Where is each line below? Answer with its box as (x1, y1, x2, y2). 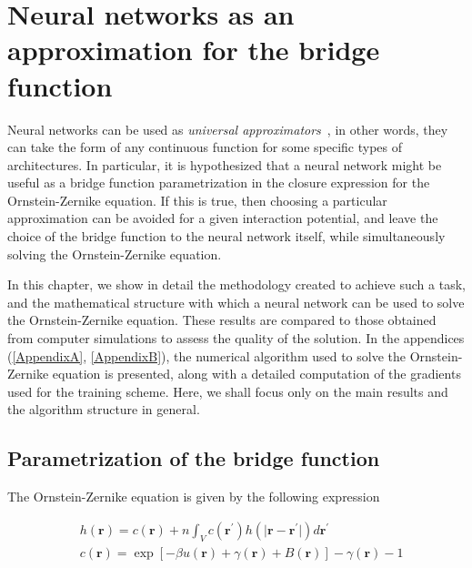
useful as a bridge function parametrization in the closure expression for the (7, 173, 430, 192)
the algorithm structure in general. (7, 400, 200, 419)
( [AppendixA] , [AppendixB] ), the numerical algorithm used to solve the (7, 346, 407, 365)
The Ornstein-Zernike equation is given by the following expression (7, 487, 380, 506)
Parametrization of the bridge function (7, 444, 380, 472)
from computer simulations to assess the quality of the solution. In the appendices (7, 329, 465, 348)
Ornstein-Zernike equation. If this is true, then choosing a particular (7, 190, 387, 209)
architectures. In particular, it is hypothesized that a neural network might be (7, 155, 442, 174)
